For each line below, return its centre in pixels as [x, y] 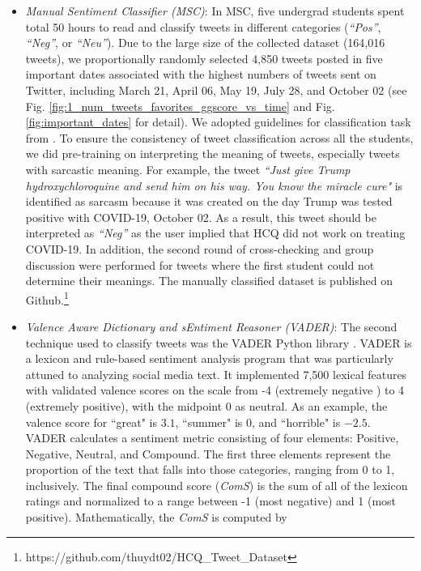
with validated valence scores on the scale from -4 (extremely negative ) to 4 [215, 390]
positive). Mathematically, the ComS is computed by [156, 517]
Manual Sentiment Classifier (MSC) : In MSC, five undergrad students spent [215, 11]
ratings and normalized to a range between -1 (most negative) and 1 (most [211, 501]
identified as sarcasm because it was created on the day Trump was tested [209, 201]
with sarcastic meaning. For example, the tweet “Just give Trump [188, 169]
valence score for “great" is [91, 422]
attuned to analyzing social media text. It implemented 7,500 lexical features [216, 374]
